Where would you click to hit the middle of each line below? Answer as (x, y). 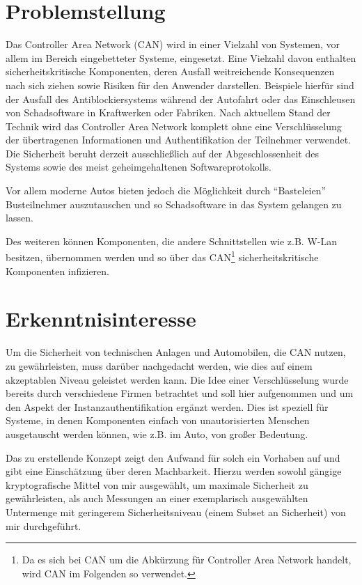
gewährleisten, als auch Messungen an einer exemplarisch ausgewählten (157, 498)
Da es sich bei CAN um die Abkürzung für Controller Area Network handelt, (187, 560)
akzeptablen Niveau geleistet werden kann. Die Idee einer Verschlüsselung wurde (177, 379)
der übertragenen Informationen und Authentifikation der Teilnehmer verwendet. (179, 140)
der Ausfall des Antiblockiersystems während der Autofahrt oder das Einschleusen (181, 99)
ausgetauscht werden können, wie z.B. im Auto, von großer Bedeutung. (157, 434)
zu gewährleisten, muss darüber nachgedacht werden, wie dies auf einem (159, 366)
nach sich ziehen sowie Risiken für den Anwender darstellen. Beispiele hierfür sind (180, 85)
